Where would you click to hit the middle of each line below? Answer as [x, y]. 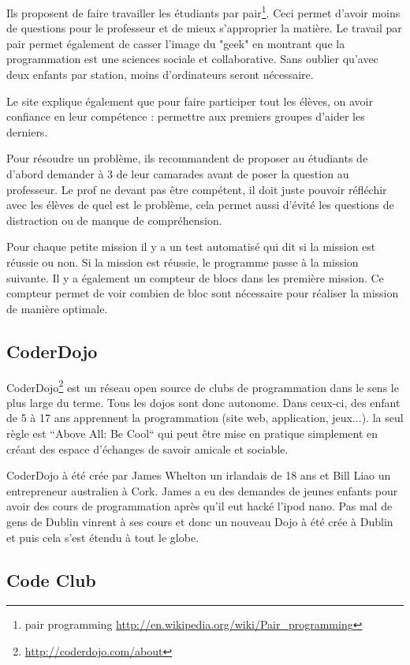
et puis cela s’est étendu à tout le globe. [103, 537]
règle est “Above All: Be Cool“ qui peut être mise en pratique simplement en [192, 433]
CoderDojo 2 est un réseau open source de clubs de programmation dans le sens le [203, 386]
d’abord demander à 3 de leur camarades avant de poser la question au [178, 174]
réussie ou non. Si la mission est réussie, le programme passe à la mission [183, 262]
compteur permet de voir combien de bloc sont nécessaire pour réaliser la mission [203, 293]
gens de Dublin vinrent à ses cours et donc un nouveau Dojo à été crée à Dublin [200, 521]
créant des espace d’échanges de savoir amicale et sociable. [147, 448]
